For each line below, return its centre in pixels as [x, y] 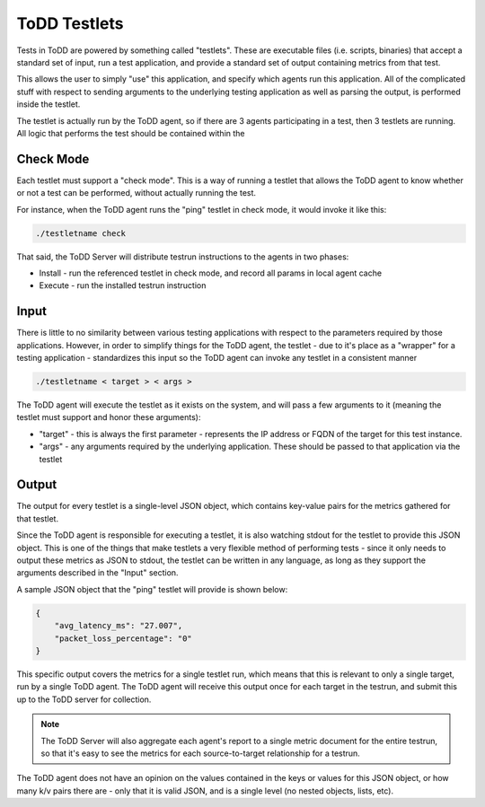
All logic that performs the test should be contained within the [131, 133]
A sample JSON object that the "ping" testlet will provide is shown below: [152, 589]
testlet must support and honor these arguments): [109, 417]
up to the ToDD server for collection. [84, 699]
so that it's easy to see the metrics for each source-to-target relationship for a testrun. [201, 753]
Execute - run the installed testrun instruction [123, 285]
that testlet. [37, 518]
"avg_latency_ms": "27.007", [119, 626]
